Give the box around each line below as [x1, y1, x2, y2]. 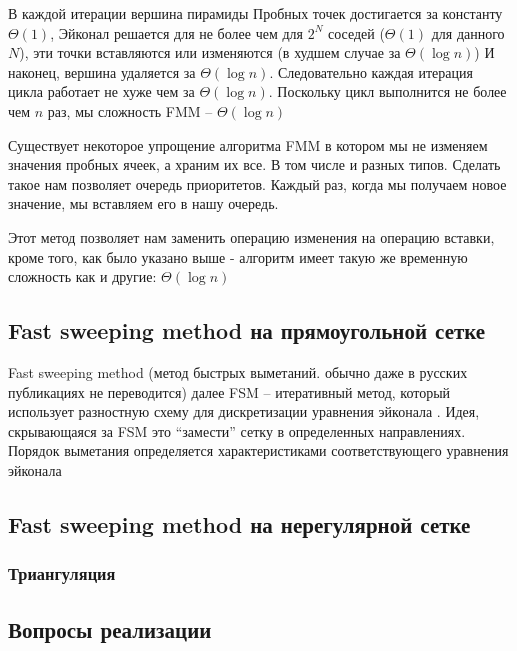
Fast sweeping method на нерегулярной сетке [8, 508, 471, 539]
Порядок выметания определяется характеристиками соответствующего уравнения [8, 440, 509, 461]
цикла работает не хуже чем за [8, 81, 195, 102]
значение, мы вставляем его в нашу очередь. [8, 193, 279, 214]
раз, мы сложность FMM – [47, 100, 213, 121]
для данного [431, 22, 505, 43]
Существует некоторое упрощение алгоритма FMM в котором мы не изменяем [8, 134, 488, 155]
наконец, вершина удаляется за [8, 61, 196, 82]
